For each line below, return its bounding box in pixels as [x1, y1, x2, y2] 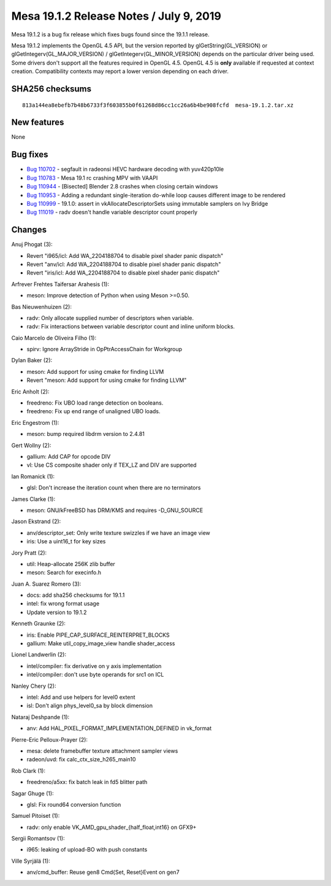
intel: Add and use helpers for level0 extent [26, 693, 135, 701]
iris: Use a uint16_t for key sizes [26, 538, 106, 545]
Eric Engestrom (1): [11, 419, 59, 426]
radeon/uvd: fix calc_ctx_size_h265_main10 [26, 756, 136, 763]
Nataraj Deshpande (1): [11, 713, 70, 721]
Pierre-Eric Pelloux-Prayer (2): [11, 736, 88, 743]
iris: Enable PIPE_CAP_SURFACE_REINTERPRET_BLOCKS [26, 631, 170, 639]
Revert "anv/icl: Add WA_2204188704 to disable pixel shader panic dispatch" [26, 260, 221, 268]
